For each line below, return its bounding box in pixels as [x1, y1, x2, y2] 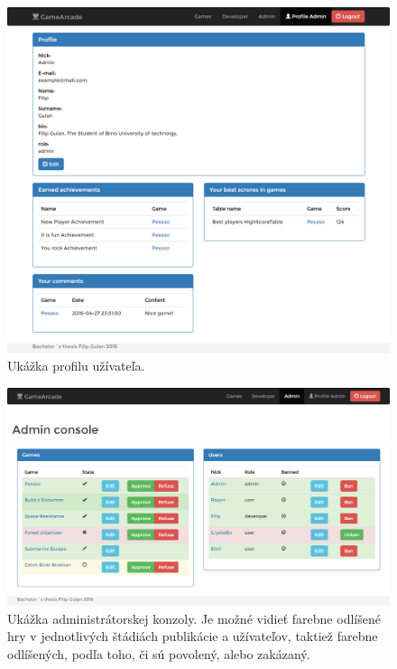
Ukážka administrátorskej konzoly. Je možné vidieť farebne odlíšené [7, 608, 381, 627]
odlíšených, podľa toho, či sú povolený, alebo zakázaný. [7, 644, 310, 663]
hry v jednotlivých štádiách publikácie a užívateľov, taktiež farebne [7, 627, 378, 645]
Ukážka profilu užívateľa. [7, 356, 145, 375]
